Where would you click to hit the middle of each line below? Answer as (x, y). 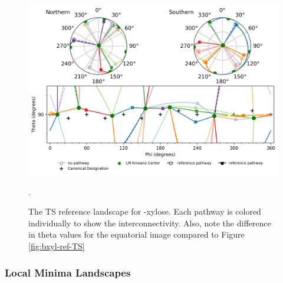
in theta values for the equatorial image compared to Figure (136, 234)
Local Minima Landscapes (68, 272)
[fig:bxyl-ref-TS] (57, 246)
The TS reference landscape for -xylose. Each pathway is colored (145, 211)
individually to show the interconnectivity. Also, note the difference (150, 223)
